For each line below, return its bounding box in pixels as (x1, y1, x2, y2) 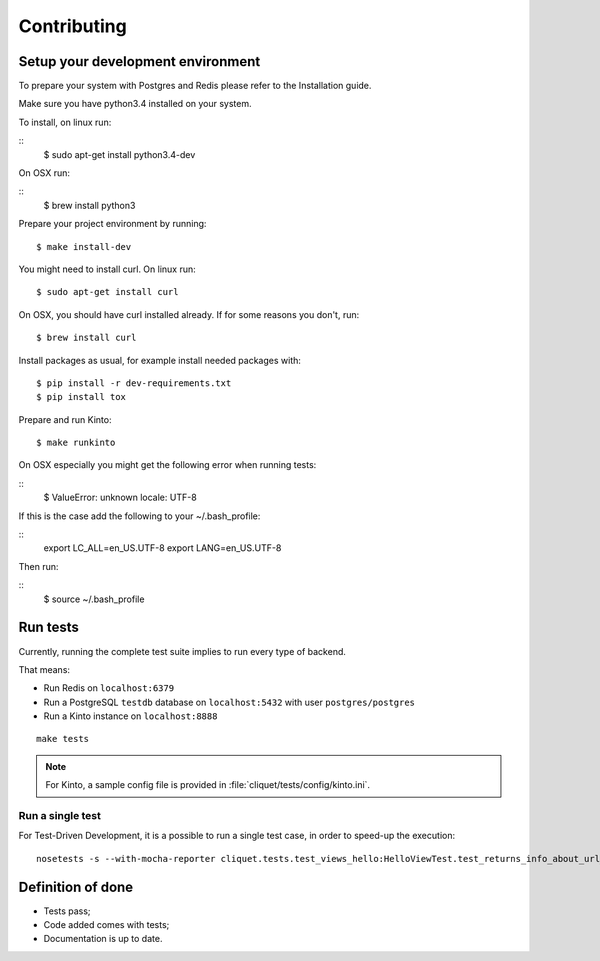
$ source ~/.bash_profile (43, 593, 145, 605)
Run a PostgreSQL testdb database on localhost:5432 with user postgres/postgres (43, 696, 415, 708)
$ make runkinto (36, 437, 116, 449)
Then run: (18, 560, 59, 572)
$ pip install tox (36, 391, 127, 403)
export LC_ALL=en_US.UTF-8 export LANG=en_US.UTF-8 (43, 542, 282, 554)
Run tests (18, 619, 79, 636)
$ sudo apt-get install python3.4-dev (43, 148, 196, 160)
